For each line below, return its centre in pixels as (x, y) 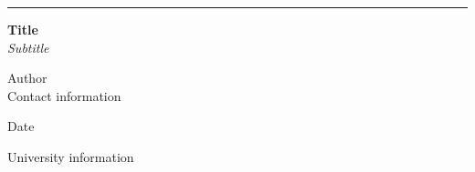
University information (71, 156)
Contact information (64, 95)
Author (27, 78)
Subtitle (28, 47)
